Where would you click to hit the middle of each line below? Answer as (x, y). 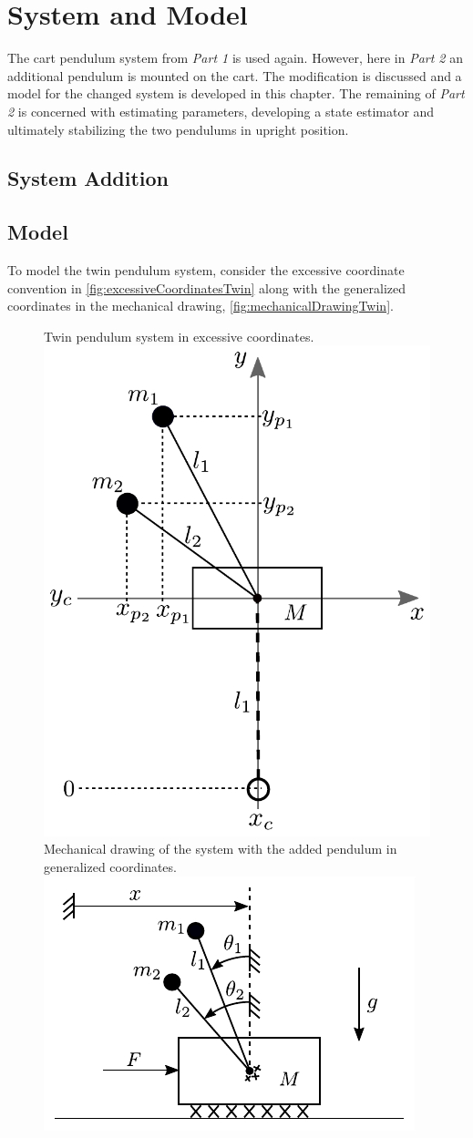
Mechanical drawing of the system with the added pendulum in (221, 849)
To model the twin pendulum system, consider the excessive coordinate (206, 270)
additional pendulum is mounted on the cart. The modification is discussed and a (235, 75)
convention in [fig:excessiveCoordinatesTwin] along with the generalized (207, 287)
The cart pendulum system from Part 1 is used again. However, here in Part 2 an (235, 58)
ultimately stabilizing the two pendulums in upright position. (178, 129)
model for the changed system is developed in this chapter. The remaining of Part (236, 93)
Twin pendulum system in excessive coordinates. (179, 336)
